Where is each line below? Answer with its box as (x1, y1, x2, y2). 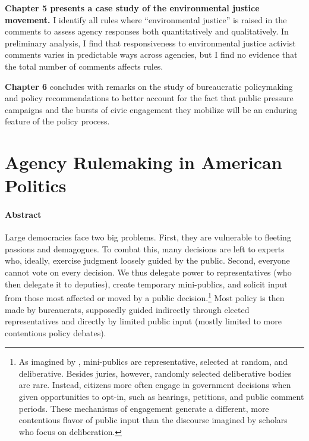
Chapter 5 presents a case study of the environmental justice (5, 2, 260, 14)
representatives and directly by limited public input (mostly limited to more (5, 315, 282, 327)
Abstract (5, 208, 42, 221)
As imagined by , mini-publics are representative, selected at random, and (18, 355, 288, 368)
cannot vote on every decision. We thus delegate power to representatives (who (5, 266, 292, 279)
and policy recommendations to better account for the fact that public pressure (5, 92, 294, 104)
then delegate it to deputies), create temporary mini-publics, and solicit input (5, 277, 288, 290)
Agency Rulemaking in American (5, 150, 282, 174)
